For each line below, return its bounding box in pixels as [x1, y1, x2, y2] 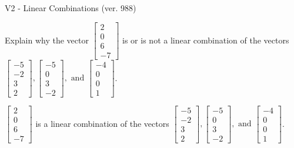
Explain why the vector [5, 33, 89, 46]
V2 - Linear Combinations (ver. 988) [5, 2, 136, 14]
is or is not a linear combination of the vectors [122, 33, 289, 46]
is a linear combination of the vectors [35, 117, 169, 129]
